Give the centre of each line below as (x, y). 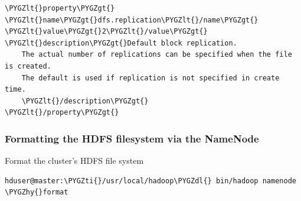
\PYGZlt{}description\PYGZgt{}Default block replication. (121, 43)
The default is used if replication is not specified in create (150, 78)
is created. (28, 66)
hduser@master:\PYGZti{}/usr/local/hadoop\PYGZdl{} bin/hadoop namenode (150, 181)
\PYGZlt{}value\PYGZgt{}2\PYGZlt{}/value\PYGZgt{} (106, 32)
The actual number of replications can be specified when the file (157, 55)
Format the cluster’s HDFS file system (74, 161)
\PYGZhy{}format (37, 192)
